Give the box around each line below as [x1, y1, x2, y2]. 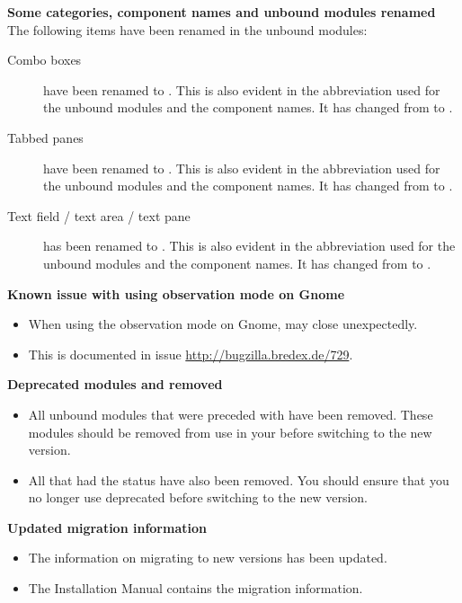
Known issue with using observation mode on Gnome [7, 284, 345, 303]
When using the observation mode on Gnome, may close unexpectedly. [28, 315, 418, 333]
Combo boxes [7, 50, 82, 69]
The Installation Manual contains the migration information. [28, 579, 363, 598]
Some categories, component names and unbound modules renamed [7, 3, 436, 21]
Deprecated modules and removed [7, 375, 223, 394]
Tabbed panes [7, 128, 84, 146]
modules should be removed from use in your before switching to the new [28, 422, 432, 441]
